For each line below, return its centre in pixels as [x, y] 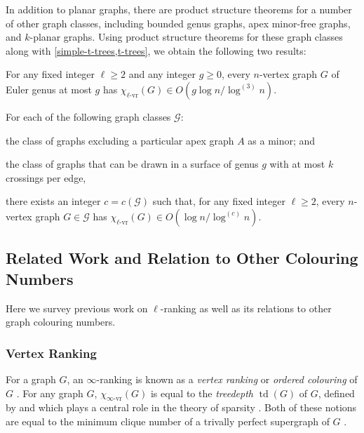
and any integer [162, 74]
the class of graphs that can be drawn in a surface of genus [132, 164]
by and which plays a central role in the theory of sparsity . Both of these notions [181, 407]
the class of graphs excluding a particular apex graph [120, 140]
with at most [297, 164]
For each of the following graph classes [88, 116]
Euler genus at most [49, 89]
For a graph [31, 379]
